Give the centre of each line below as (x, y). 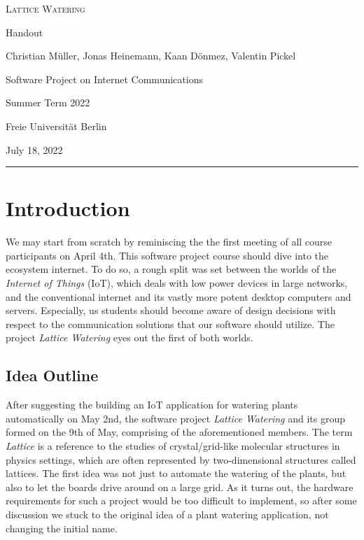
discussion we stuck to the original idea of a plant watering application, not (167, 514)
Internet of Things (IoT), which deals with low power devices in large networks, (177, 283)
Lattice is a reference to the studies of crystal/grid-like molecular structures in (173, 446)
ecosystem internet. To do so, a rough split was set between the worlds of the (171, 269)
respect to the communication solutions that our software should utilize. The (170, 324)
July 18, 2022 (34, 149)
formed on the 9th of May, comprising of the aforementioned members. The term (179, 432)
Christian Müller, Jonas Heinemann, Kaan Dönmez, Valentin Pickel (151, 56)
